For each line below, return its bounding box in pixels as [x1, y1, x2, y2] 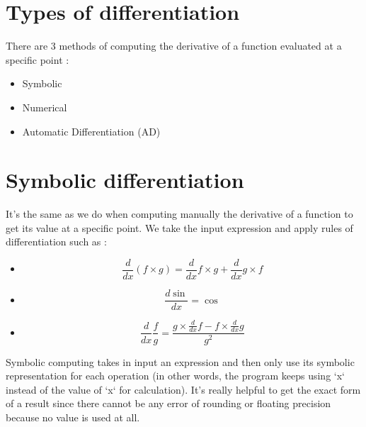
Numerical [22, 99, 67, 114]
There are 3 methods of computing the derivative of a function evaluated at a [6, 38, 342, 53]
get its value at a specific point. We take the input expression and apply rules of [6, 220, 353, 235]
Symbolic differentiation [6, 165, 244, 194]
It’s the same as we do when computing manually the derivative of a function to [6, 206, 353, 221]
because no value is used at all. [6, 409, 140, 424]
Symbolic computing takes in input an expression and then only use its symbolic [6, 354, 355, 369]
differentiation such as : [6, 234, 107, 249]
